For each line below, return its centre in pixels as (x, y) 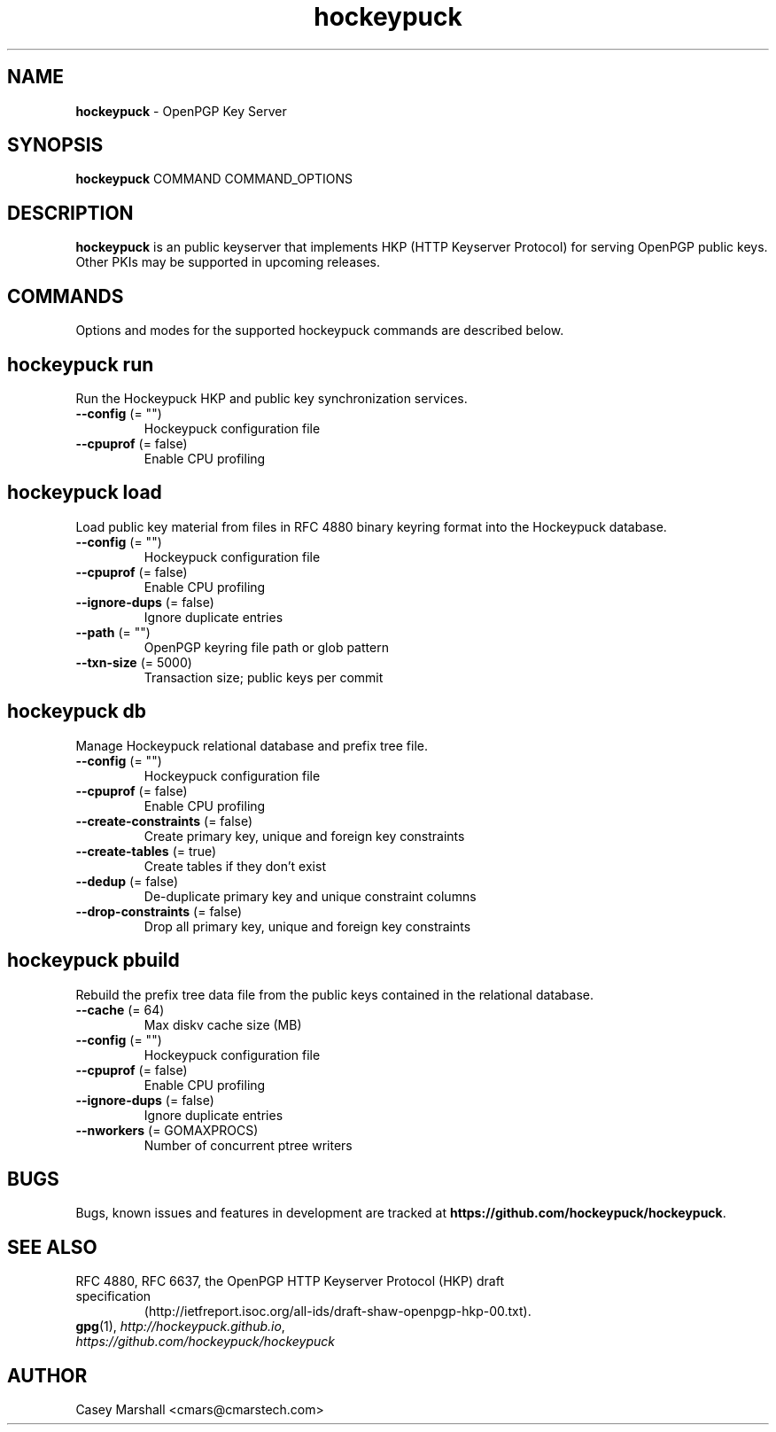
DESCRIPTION (70, 213)
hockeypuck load (85, 493)
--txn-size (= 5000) (134, 662)
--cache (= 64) (120, 1009)
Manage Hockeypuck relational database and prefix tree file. (252, 745)
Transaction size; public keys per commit (264, 677)
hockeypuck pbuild (93, 961)
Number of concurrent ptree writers (248, 1145)
